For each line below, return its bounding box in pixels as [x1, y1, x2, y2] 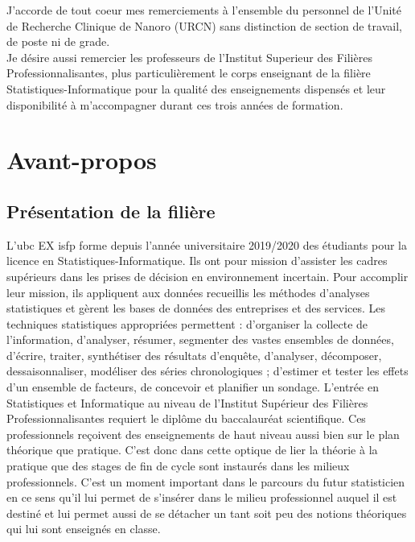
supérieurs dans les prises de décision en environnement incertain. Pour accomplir [6, 267, 409, 284]
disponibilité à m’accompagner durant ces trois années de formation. [6, 96, 343, 113]
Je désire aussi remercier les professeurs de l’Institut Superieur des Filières [6, 48, 372, 65]
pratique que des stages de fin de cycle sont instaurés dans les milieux [6, 457, 350, 474]
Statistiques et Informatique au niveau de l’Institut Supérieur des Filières [6, 394, 368, 411]
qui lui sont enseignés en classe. [6, 520, 161, 537]
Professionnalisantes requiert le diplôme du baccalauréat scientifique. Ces [6, 410, 366, 427]
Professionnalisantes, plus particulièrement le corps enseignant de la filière [6, 64, 371, 81]
